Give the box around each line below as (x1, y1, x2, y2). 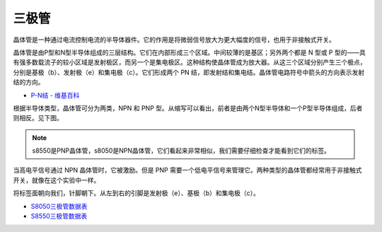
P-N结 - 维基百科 (30, 91, 80, 99)
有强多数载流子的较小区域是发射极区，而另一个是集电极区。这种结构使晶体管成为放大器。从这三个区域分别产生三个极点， (13, 58, 366, 66)
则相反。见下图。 (13, 114, 63, 122)
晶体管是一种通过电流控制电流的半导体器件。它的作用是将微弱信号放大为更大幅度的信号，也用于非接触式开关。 (13, 35, 335, 44)
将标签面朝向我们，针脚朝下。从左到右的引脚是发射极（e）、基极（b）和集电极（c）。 (13, 189, 260, 197)
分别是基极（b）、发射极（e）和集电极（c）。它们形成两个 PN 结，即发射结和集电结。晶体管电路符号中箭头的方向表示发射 (13, 68, 365, 76)
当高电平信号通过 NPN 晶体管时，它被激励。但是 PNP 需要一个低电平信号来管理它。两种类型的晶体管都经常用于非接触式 (13, 166, 362, 175)
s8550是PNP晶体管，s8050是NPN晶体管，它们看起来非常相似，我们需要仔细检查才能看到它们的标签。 (32, 146, 330, 155)
